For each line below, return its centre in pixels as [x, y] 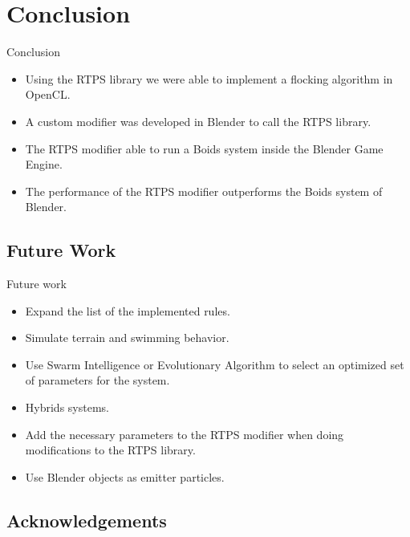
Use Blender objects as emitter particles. [125, 476]
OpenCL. [48, 94]
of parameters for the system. [97, 380]
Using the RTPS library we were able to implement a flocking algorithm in [209, 78]
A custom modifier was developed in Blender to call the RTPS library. [198, 121]
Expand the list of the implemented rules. [128, 310]
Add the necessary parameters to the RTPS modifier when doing [185, 434]
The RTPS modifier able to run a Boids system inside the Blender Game [204, 148]
